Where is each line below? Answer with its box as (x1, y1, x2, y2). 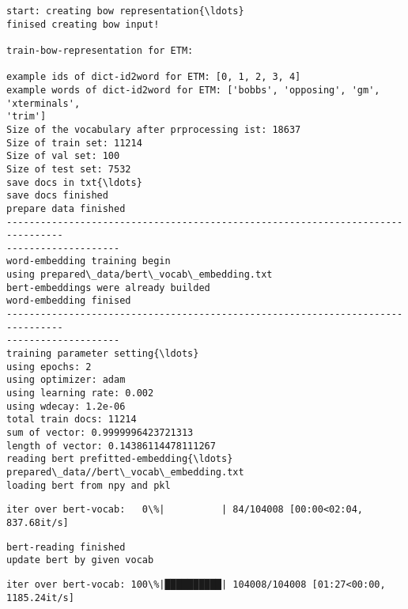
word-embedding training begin (6, 255, 171, 267)
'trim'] (6, 111, 47, 123)
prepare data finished (6, 202, 126, 214)
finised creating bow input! (6, 18, 160, 30)
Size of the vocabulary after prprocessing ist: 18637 (6, 123, 301, 135)
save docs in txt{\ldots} (6, 176, 142, 188)
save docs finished (6, 190, 108, 202)
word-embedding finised (6, 295, 131, 307)
